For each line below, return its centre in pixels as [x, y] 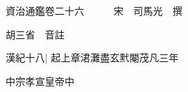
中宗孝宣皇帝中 [40, 80]
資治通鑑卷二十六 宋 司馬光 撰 [94, 10]
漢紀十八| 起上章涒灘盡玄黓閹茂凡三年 [92, 58]
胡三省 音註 [35, 34]
